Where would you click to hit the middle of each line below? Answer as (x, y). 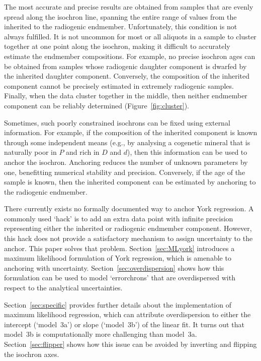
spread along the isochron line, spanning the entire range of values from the (120, 16)
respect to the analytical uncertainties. (63, 288)
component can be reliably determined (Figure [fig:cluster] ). (97, 105)
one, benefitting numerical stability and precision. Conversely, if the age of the (125, 172)
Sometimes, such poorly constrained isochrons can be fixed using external (117, 122)
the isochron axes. (32, 354)
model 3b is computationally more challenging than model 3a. (101, 334)
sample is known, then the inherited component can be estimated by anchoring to (130, 182)
